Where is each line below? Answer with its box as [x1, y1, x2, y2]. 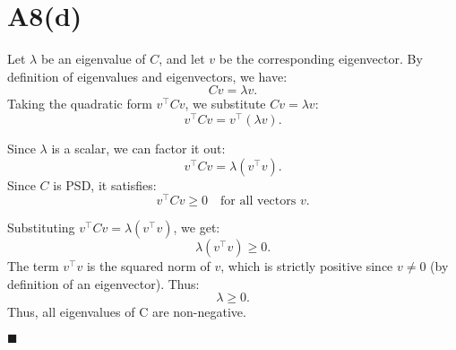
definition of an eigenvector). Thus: [7, 274, 200, 293]
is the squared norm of [86, 257, 211, 276]
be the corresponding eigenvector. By [219, 49, 423, 68]
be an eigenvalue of [40, 49, 146, 68]
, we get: [173, 218, 220, 237]
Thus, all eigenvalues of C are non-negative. [7, 302, 246, 321]
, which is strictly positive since [220, 257, 393, 276]
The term [7, 257, 59, 276]
